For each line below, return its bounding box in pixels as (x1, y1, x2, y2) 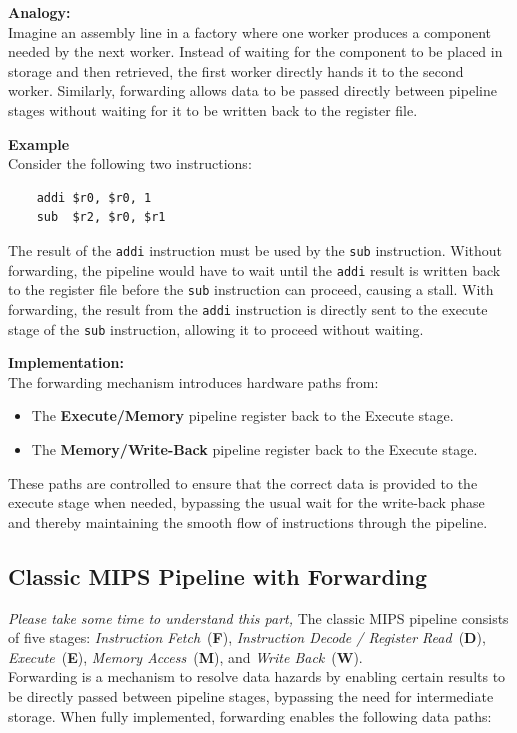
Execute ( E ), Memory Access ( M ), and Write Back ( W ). (8, 646, 363, 667)
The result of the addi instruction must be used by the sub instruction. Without (8, 239, 502, 260)
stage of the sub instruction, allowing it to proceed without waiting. (8, 318, 424, 339)
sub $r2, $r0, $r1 (36, 210, 166, 225)
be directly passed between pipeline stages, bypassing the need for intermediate (8, 685, 494, 706)
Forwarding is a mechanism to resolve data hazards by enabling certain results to (8, 666, 506, 687)
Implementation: (8, 352, 124, 373)
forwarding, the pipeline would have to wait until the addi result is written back (8, 259, 501, 280)
